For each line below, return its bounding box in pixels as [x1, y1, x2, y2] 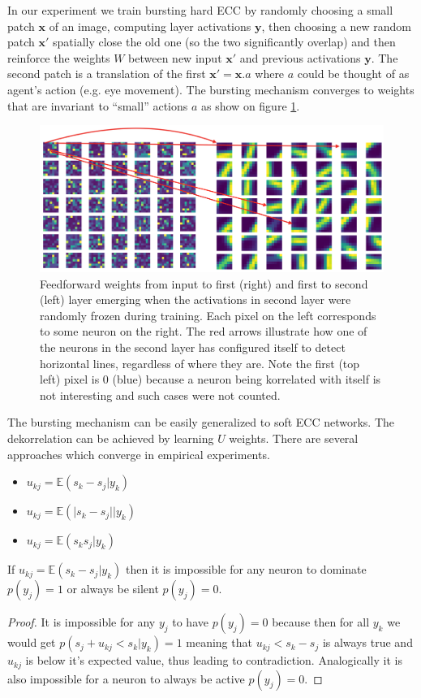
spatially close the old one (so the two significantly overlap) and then [53, 33, 396, 50]
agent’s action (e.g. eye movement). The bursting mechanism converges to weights [7, 80, 415, 98]
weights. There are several [229, 430, 359, 447]
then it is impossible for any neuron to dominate [125, 561, 367, 578]
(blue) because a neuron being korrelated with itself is [112, 371, 381, 388]
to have [172, 613, 208, 631]
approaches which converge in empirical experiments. [7, 445, 270, 462]
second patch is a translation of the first [7, 65, 206, 82]
